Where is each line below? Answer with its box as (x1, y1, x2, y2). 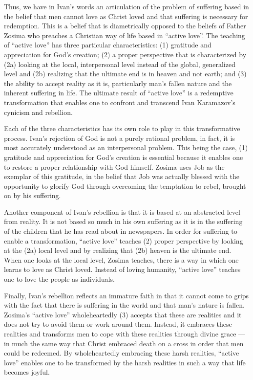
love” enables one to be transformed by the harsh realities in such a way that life (4, 357, 246, 367)
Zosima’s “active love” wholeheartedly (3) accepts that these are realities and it (4, 309, 242, 319)
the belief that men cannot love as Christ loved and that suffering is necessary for (4, 11, 248, 21)
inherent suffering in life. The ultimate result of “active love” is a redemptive (4, 88, 233, 98)
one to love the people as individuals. (4, 274, 115, 284)
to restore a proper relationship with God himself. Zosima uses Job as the (4, 161, 225, 172)
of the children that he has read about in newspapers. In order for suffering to (4, 226, 237, 236)
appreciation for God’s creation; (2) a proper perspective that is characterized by (4, 49, 247, 59)
